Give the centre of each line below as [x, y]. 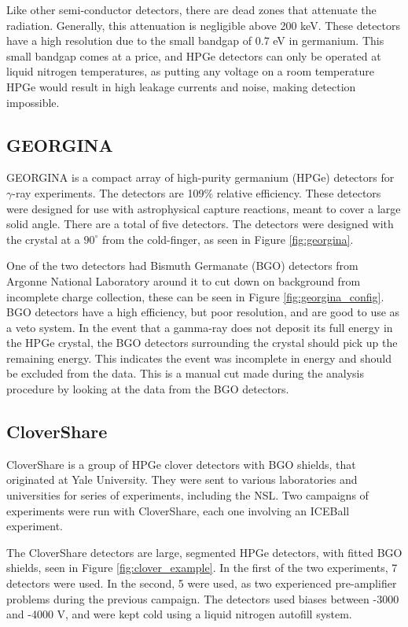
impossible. [33, 102]
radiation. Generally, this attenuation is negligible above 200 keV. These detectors [204, 25]
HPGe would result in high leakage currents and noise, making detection [181, 86]
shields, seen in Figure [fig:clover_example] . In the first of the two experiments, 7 [202, 568]
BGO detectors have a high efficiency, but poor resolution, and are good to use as [203, 312]
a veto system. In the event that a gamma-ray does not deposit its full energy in [200, 327]
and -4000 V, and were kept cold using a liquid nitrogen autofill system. [179, 614]
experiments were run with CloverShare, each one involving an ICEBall [178, 510]
